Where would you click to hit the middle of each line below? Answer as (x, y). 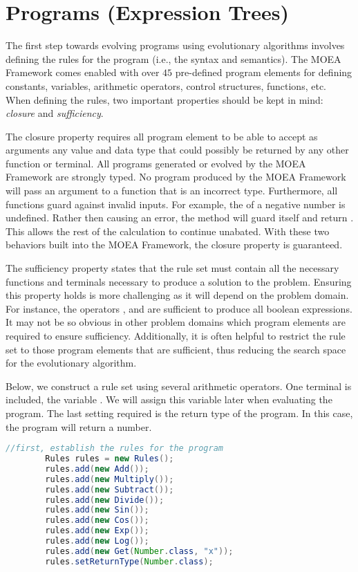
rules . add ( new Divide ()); (105, 500)
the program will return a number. (79, 426)
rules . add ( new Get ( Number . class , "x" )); (139, 551)
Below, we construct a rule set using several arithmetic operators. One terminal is (179, 386)
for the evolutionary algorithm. (71, 363)
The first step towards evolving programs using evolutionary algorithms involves (175, 45)
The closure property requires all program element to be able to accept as (162, 136)
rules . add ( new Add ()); (97, 469)
